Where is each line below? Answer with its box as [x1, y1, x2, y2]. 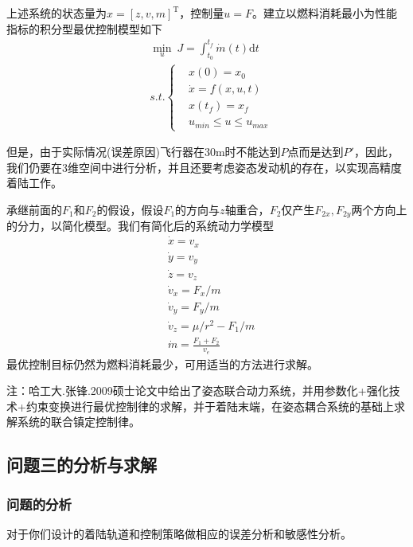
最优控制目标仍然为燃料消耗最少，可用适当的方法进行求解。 [6, 355, 318, 372]
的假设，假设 [96, 201, 164, 217]
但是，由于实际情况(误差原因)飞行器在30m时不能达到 [6, 143, 281, 160]
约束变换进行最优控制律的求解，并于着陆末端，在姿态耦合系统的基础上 [25, 397, 394, 414]
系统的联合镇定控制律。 [17, 413, 140, 430]
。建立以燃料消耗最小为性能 [251, 5, 397, 21]
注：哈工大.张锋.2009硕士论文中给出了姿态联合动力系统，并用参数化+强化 [6, 382, 389, 399]
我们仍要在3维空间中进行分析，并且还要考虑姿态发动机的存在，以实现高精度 [6, 158, 402, 175]
